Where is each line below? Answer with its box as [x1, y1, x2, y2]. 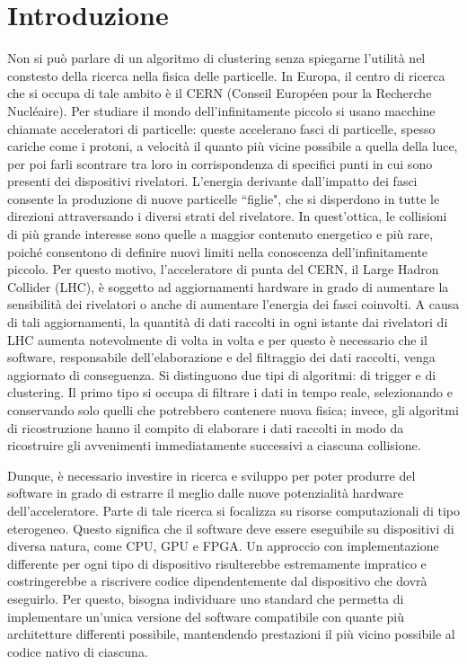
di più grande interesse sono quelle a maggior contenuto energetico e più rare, [7, 225, 434, 243]
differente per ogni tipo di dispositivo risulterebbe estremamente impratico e [7, 553, 427, 572]
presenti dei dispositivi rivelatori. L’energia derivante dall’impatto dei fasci [7, 172, 418, 190]
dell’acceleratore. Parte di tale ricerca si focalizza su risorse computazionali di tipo [7, 500, 460, 519]
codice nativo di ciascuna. [7, 642, 148, 660]
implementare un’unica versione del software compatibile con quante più [7, 606, 405, 625]
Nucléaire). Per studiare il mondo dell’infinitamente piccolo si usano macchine [7, 101, 436, 120]
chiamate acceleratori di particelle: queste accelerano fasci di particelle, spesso [7, 119, 436, 137]
